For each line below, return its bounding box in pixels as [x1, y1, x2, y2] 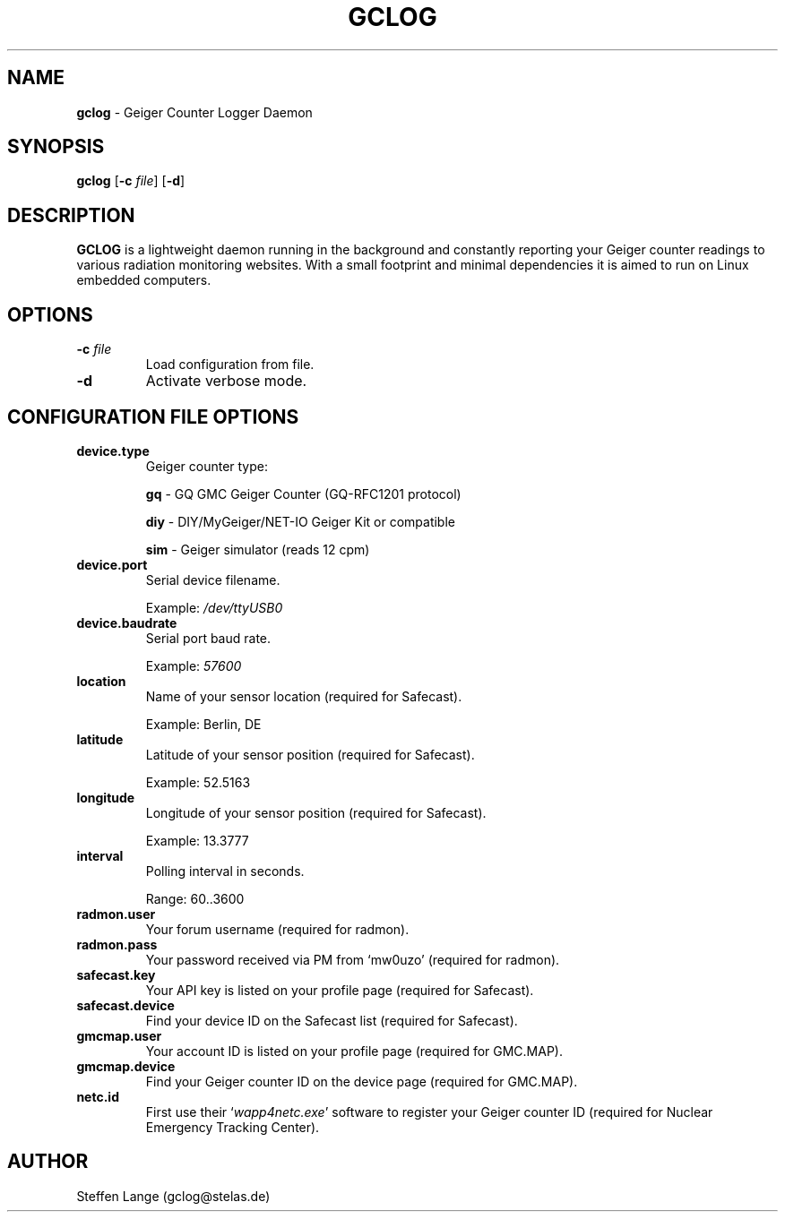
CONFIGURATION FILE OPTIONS [7, 405, 299, 428]
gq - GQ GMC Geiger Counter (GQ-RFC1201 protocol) [145, 485, 462, 502]
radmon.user [76, 906, 156, 922]
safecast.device [76, 997, 175, 1013]
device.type [76, 442, 150, 459]
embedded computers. [76, 272, 211, 288]
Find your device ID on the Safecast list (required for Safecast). [145, 1012, 518, 1028]
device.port [76, 556, 148, 572]
